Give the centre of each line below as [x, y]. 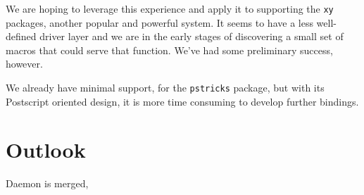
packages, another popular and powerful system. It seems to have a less [159, 22]
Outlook [46, 150]
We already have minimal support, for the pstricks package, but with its [165, 88]
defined [21, 36]
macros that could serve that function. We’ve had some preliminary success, [169, 50]
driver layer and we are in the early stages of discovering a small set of [192, 36]
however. [24, 64]
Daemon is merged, [47, 183]
